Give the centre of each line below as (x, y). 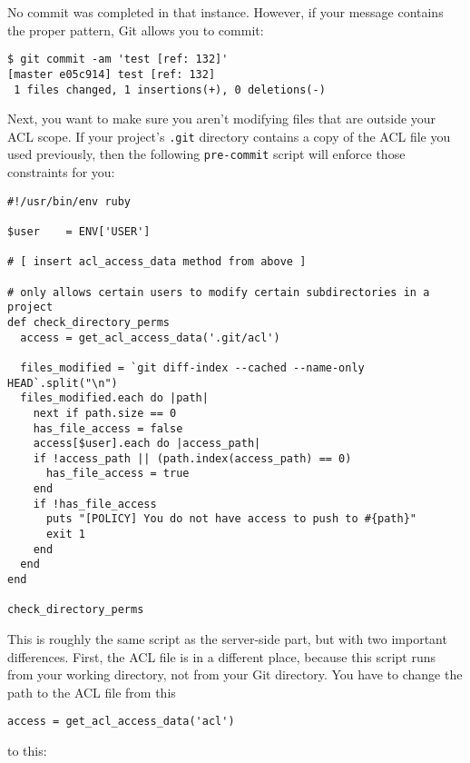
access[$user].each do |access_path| (147, 444)
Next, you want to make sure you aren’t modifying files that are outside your (222, 119)
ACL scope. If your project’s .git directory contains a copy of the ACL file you (229, 136)
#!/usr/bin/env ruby (69, 201)
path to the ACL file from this (92, 692)
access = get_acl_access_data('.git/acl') (150, 337)
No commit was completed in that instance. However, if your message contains (225, 12)
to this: (27, 751)
